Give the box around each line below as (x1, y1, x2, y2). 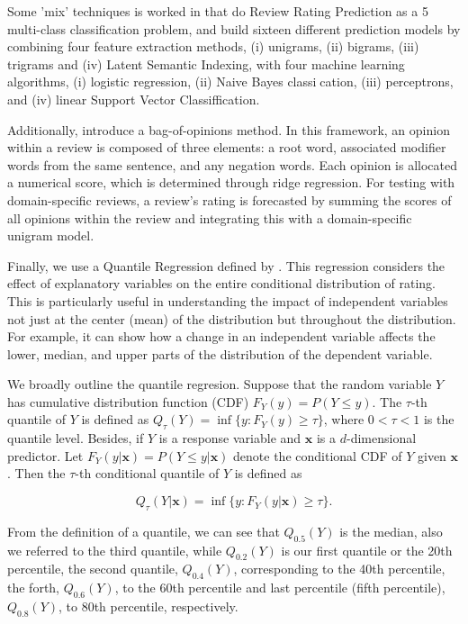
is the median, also (339, 521, 443, 540)
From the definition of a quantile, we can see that (7, 521, 280, 540)
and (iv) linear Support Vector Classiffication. (7, 89, 260, 108)
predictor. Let (7, 446, 84, 465)
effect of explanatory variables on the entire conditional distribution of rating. (7, 274, 436, 293)
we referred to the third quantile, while (7, 540, 222, 559)
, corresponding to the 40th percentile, (233, 559, 445, 578)
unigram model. (7, 226, 94, 245)
